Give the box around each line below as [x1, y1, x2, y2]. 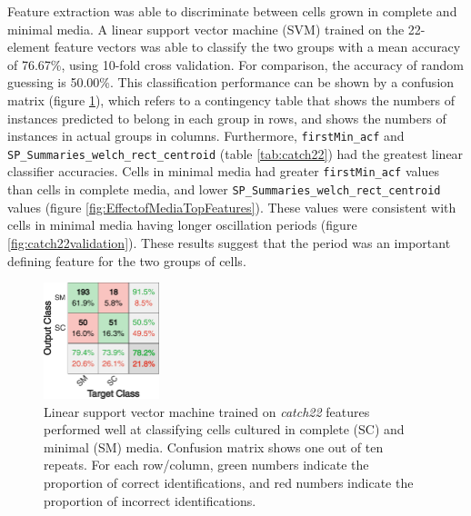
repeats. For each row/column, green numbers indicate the [44, 455, 369, 474]
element [7, 37, 51, 56]
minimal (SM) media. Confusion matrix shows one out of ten [44, 437, 384, 456]
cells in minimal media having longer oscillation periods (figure [7, 215, 357, 234]
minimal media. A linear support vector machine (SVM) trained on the [7, 19, 405, 38]
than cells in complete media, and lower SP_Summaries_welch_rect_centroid [7, 180, 441, 199]
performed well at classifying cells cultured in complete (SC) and [44, 420, 405, 439]
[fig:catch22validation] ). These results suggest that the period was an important [7, 233, 451, 252]
